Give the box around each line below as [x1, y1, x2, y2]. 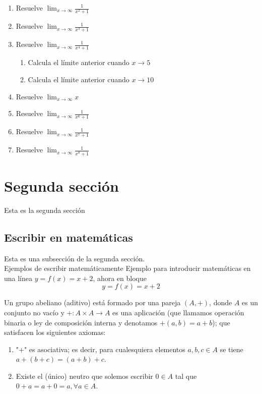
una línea [4, 272, 33, 283]
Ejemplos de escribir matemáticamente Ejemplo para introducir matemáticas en [4, 263, 251, 273]
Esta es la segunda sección [4, 204, 85, 215]
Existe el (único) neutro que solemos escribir [16, 370, 153, 381]
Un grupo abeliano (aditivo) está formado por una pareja [4, 297, 181, 308]
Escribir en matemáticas [4, 229, 133, 245]
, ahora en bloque [93, 272, 147, 283]
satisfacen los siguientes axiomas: [4, 327, 106, 337]
